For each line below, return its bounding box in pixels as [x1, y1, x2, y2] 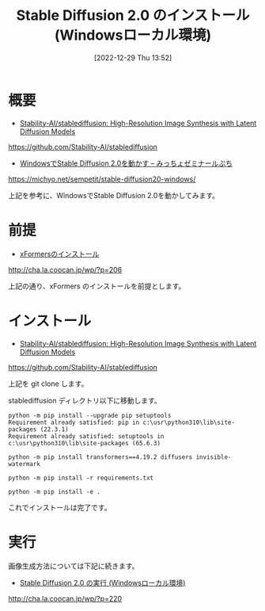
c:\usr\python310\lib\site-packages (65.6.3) [8, 439, 161, 447]
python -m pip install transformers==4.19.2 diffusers [8, 453, 193, 461]
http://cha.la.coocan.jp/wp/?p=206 [8, 265, 123, 274]
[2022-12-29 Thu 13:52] [93, 52, 172, 63]
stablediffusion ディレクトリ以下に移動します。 [8, 395, 162, 405]
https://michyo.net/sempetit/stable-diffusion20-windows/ [8, 174, 196, 184]
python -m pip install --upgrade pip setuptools [8, 411, 172, 419]
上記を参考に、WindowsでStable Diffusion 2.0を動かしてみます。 [8, 190, 220, 200]
